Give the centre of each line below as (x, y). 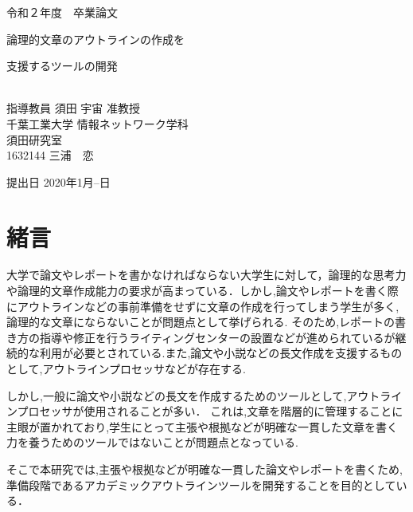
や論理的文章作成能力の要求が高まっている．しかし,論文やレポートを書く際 (203, 291)
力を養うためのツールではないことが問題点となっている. (152, 442)
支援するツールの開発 (62, 66)
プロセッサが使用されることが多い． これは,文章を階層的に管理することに (210, 411)
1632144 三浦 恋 (50, 155)
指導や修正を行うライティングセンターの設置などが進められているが (217, 337)
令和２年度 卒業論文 (62, 12)
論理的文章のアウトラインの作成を (95, 39)
